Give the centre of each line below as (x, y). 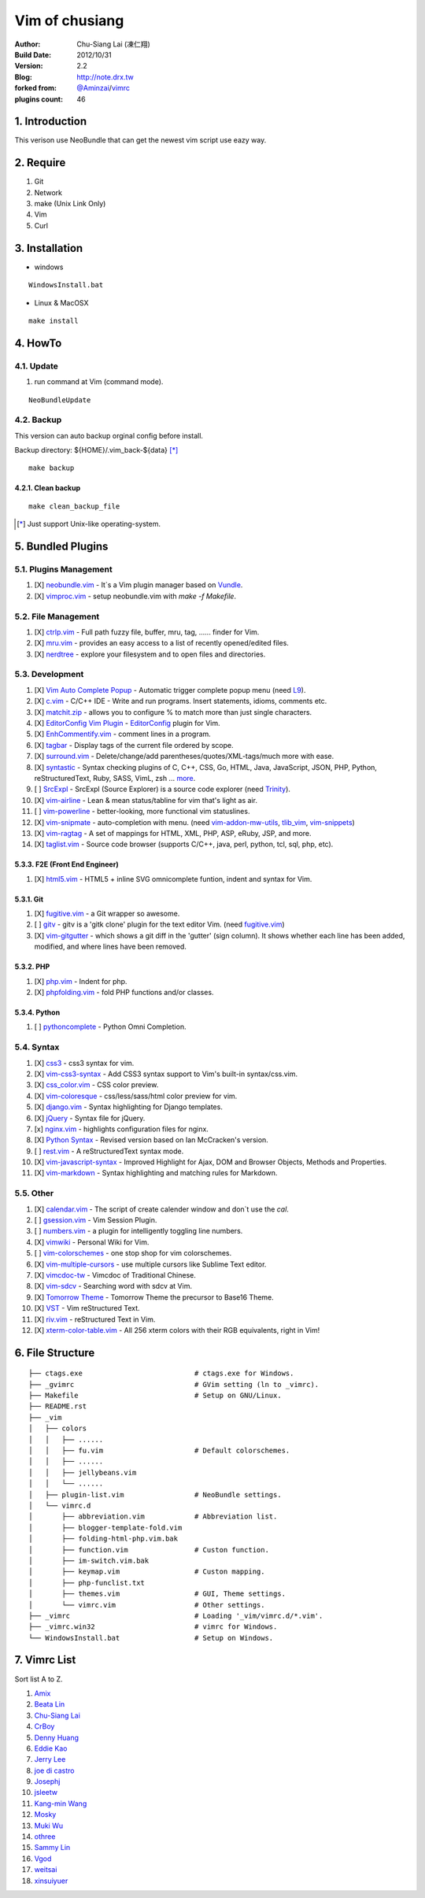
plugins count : (39, 99)
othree (45, 1837)
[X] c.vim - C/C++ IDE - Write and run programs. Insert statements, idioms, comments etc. (181, 701)
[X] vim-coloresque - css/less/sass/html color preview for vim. (136, 1096)
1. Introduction (50, 122)
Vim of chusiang (69, 20)
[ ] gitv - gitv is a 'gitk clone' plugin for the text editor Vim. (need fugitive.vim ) (159, 924)
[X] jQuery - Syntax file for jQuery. (90, 1118)
